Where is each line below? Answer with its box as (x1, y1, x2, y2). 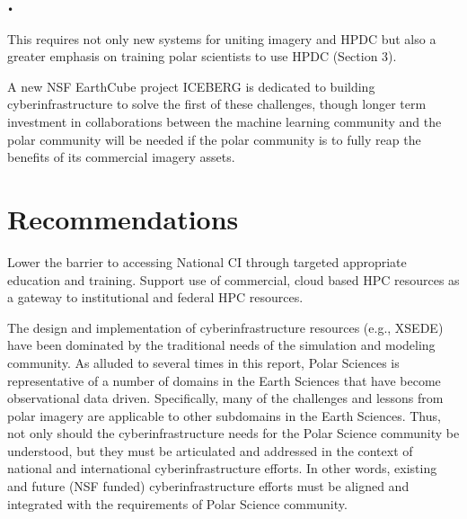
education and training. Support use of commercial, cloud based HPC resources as (7, 270, 460, 289)
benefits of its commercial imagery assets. (7, 148, 235, 166)
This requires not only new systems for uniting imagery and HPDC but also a (7, 29, 436, 48)
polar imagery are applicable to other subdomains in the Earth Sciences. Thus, (7, 406, 441, 425)
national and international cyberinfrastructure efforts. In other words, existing (7, 459, 437, 478)
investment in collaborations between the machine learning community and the (7, 112, 442, 131)
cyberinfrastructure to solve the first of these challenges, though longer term (7, 94, 427, 113)
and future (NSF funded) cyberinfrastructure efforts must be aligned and (7, 477, 410, 496)
